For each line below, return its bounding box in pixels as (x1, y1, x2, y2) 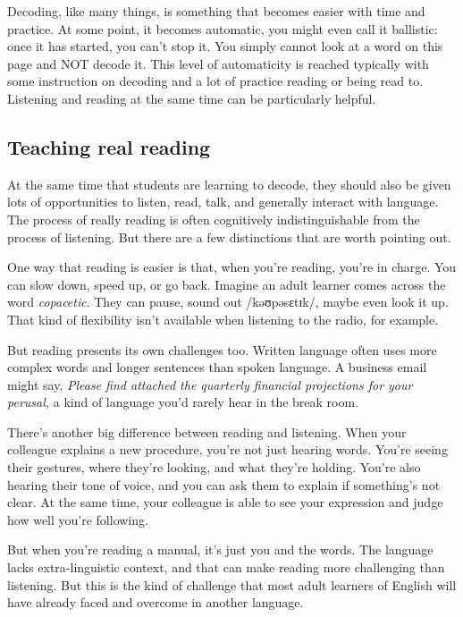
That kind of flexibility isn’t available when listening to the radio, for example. (7, 309, 439, 328)
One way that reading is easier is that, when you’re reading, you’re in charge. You (7, 258, 457, 276)
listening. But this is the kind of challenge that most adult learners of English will (7, 575, 457, 594)
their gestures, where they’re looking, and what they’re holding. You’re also (7, 458, 421, 477)
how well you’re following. (7, 510, 148, 528)
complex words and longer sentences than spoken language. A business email (7, 358, 427, 376)
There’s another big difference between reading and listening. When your (7, 422, 407, 441)
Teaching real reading (7, 132, 211, 160)
